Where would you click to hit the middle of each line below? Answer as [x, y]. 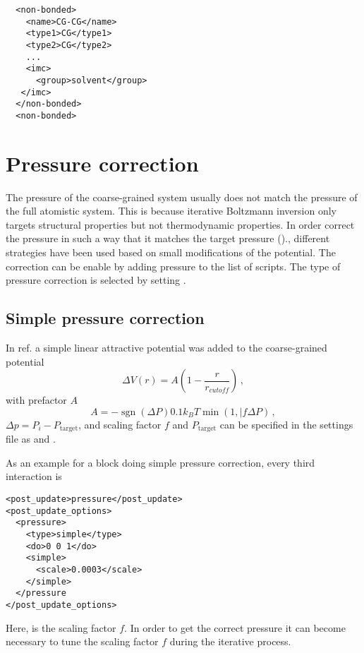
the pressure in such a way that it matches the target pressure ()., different [168, 238]
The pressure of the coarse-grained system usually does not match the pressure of [182, 197]
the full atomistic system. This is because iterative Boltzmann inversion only [171, 211]
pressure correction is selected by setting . [96, 280]
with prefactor [36, 400]
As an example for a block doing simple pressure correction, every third [160, 462]
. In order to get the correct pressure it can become [235, 627]
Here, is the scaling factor [61, 627]
